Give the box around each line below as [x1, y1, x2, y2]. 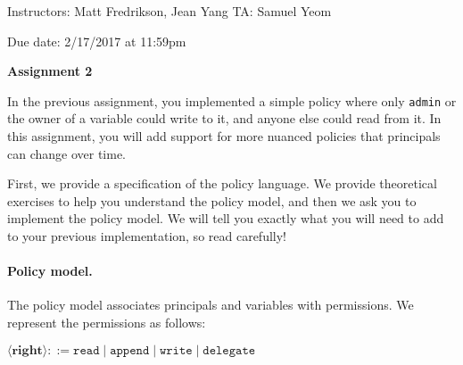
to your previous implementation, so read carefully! [7, 227, 286, 245]
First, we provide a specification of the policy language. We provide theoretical [7, 174, 437, 193]
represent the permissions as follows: [7, 312, 206, 331]
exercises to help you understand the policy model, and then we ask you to [7, 191, 417, 210]
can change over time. [7, 144, 127, 162]
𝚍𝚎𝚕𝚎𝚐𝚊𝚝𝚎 [203, 344, 256, 357]
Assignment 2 [7, 62, 93, 80]
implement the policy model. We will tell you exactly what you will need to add [7, 209, 444, 228]
